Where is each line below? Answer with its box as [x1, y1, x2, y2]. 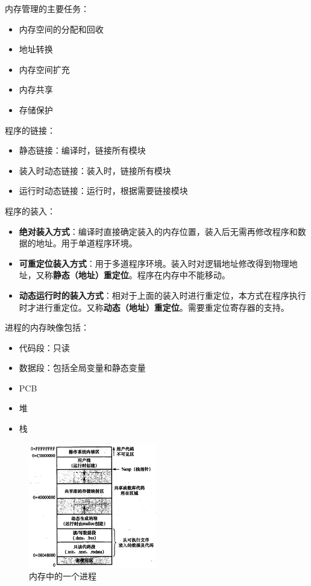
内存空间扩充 [19, 63, 70, 75]
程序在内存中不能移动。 [137, 269, 230, 281]
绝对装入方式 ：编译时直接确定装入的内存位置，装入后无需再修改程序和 [19, 225, 298, 237]
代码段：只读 [19, 341, 70, 354]
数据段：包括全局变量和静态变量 [19, 361, 146, 374]
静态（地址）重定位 [52, 269, 129, 281]
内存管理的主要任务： [5, 2, 89, 14]
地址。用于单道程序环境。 [36, 237, 137, 249]
